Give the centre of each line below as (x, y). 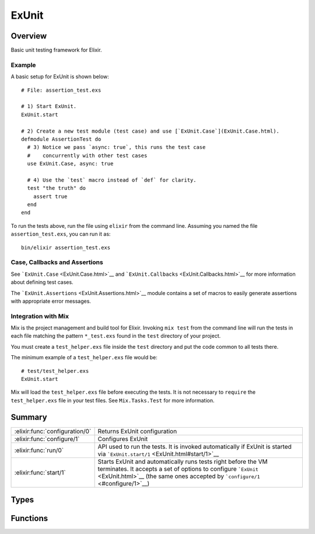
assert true (50, 196)
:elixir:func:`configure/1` (47, 439)
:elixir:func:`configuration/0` (53, 431)
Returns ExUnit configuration (137, 431)
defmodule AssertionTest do (61, 139)
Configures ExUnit (123, 439)
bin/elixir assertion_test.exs (66, 247)
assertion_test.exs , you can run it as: (61, 234)
